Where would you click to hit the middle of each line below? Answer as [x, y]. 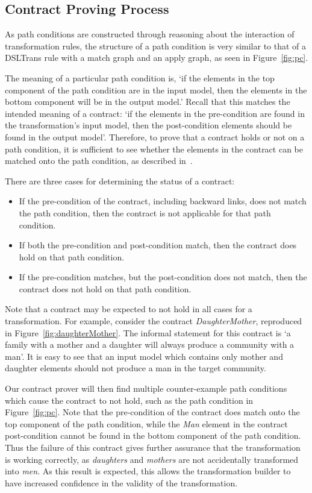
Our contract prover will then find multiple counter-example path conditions [146, 388]
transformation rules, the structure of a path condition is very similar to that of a [156, 46]
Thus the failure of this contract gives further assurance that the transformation [153, 447]
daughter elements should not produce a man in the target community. [136, 368]
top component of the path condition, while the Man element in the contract [146, 423]
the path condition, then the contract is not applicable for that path [145, 212]
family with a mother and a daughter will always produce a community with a [150, 344]
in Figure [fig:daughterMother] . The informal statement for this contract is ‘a [148, 332]
